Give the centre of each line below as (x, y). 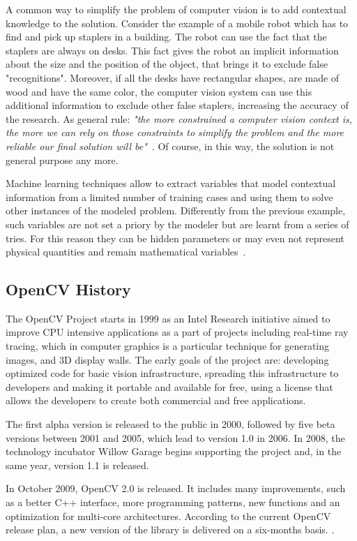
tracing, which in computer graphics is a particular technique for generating (168, 346)
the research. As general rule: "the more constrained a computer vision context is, (179, 118)
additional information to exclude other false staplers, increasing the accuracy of (177, 105)
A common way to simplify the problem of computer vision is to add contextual (176, 9)
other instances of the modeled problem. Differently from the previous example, (176, 210)
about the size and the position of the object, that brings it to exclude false (167, 64)
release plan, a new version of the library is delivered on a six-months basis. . (170, 529)
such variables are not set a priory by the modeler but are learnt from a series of (177, 224)
